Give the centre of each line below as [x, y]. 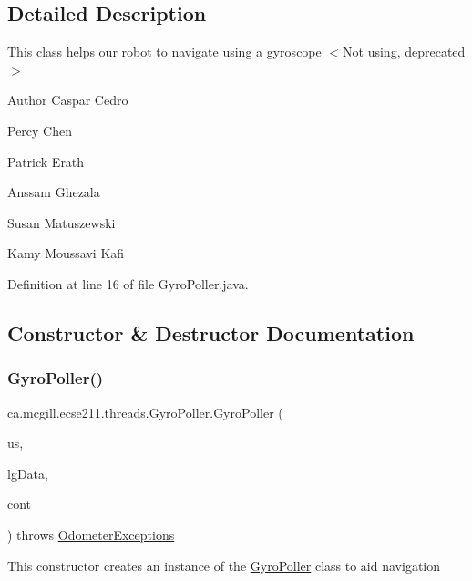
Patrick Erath [46, 161]
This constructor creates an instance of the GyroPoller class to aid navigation [224, 565]
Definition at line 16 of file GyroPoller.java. [128, 283]
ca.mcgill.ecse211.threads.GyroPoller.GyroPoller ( [145, 412]
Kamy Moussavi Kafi [66, 253]
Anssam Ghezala [54, 192]
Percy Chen [40, 130]
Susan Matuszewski [62, 222]
